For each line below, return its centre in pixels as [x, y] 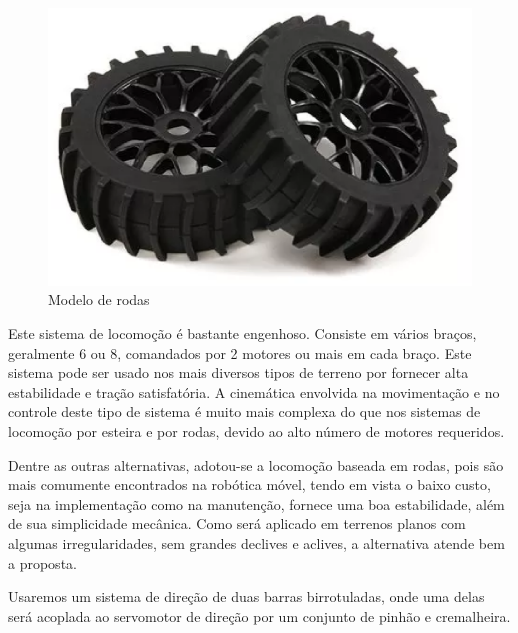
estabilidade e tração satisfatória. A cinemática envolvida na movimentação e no [254, 391]
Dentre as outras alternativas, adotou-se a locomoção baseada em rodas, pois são [256, 464]
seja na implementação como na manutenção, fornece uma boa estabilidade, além [256, 503]
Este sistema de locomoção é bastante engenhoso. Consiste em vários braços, [242, 333]
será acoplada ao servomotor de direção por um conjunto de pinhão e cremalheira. [259, 615]
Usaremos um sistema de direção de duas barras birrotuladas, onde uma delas [246, 596]
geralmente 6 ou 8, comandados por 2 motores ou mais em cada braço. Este [240, 352]
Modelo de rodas [99, 299]
